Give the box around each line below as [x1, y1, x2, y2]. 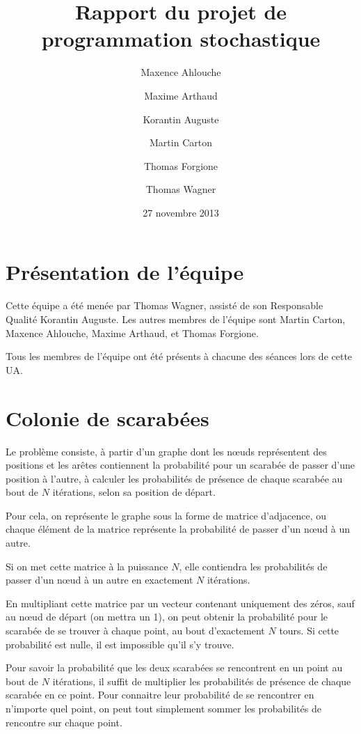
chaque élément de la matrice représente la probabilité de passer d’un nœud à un [6, 522, 351, 536]
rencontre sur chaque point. [6, 715, 122, 729]
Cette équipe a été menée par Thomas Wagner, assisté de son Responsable [6, 298, 323, 313]
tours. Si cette [279, 623, 339, 638]
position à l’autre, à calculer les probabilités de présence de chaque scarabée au [6, 471, 343, 485]
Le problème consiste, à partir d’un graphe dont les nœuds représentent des [6, 444, 327, 458]
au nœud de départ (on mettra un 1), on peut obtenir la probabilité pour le [6, 609, 328, 624]
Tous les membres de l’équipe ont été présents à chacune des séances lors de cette [6, 349, 353, 364]
